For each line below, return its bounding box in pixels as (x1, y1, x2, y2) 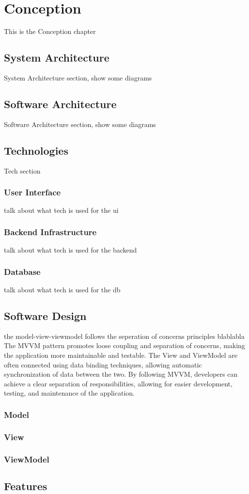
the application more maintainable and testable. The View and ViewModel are (4, 350, 237, 360)
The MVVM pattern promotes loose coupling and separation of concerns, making (4, 340, 245, 351)
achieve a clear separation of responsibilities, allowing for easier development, (4, 378, 233, 388)
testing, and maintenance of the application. (4, 388, 135, 398)
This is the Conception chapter (4, 26, 96, 36)
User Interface (4, 186, 61, 198)
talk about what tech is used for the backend (4, 245, 137, 255)
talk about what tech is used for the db (4, 284, 121, 294)
